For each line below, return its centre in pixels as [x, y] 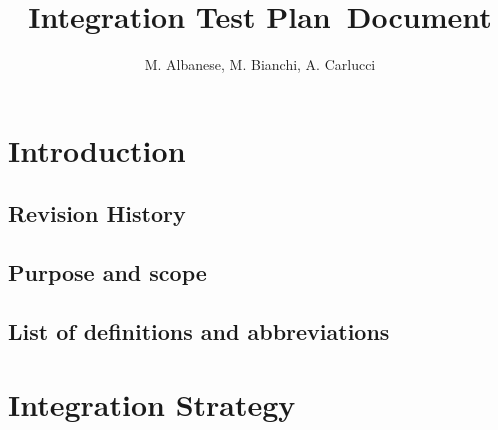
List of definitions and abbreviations [199, 330]
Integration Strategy [152, 404]
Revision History [97, 213]
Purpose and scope [107, 272]
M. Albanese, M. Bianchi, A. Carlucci [260, 64]
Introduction [97, 149]
